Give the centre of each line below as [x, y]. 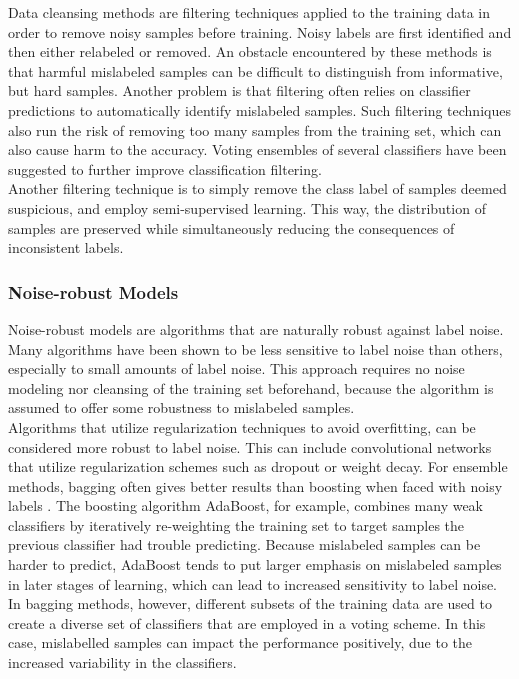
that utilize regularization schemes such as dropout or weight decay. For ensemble [258, 466]
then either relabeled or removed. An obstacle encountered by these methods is [250, 51]
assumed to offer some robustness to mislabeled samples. [181, 407]
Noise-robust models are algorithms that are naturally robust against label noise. [256, 328]
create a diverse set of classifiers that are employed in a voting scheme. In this [247, 622]
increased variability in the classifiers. [122, 662]
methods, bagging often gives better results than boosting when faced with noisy [255, 485]
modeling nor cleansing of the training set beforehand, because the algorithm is [251, 387]
